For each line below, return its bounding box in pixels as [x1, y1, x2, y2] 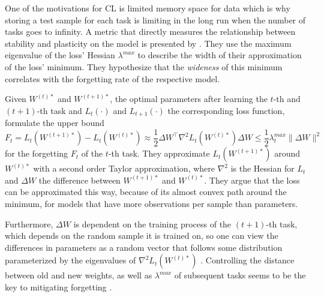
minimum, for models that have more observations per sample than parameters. [5, 197, 298, 210]
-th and [273, 92, 301, 105]
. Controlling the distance [200, 254, 295, 266]
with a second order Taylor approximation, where [33, 162, 215, 175]
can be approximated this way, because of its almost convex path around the [5, 185, 287, 198]
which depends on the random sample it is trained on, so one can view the [5, 229, 278, 242]
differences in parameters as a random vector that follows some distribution [5, 241, 283, 253]
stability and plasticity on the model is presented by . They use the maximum [5, 37, 292, 49]
